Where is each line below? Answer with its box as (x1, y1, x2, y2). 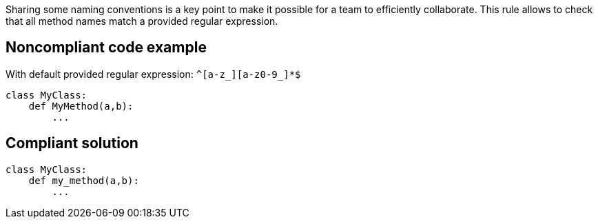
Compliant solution (6, 134, 138, 152)
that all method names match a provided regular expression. (6, 15, 278, 27)
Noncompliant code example (6, 39, 207, 57)
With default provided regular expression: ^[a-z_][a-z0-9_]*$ (6, 68, 301, 80)
